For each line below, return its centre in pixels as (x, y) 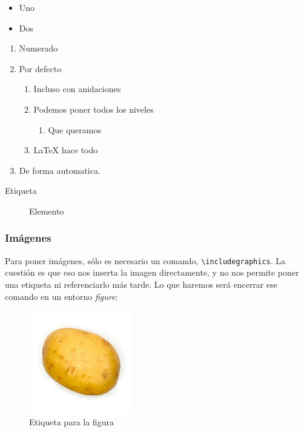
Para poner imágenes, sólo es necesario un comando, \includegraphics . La (145, 260)
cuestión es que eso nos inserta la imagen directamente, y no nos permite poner (152, 272)
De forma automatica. (60, 170)
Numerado (38, 48)
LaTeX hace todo (66, 150)
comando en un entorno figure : (61, 296)
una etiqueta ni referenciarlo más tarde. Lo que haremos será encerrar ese (141, 284)
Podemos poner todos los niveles (94, 109)
